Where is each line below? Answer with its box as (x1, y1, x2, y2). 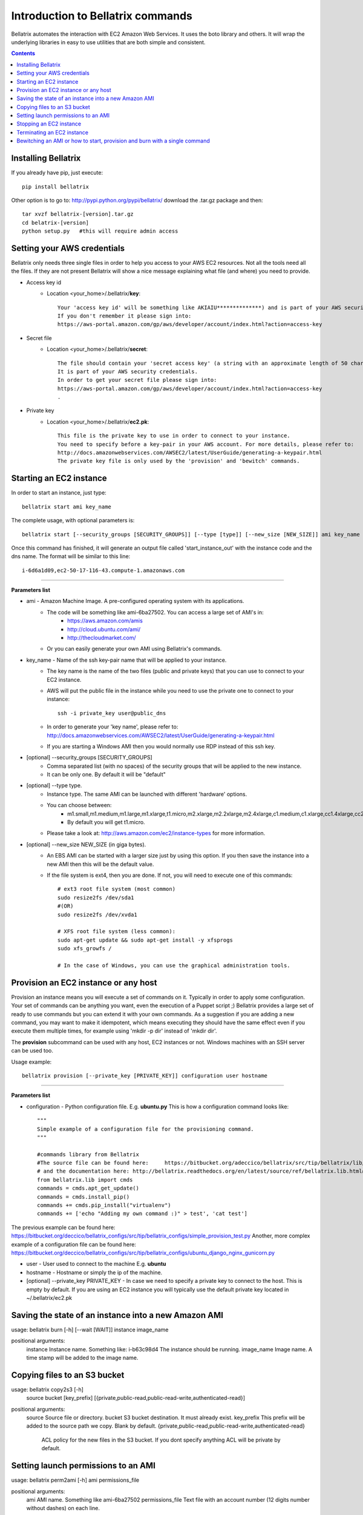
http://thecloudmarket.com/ (67, 634, 136, 642)
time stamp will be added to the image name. (26, 1354, 139, 1361)
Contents (11, 50, 36, 57)
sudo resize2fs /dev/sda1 (57, 894, 134, 901)
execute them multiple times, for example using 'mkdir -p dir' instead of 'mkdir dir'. (11, 1027, 217, 1034)
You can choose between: (47, 802, 112, 809)
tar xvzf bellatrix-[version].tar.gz (22, 211, 134, 218)
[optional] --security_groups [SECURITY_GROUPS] (26, 754, 152, 761)
